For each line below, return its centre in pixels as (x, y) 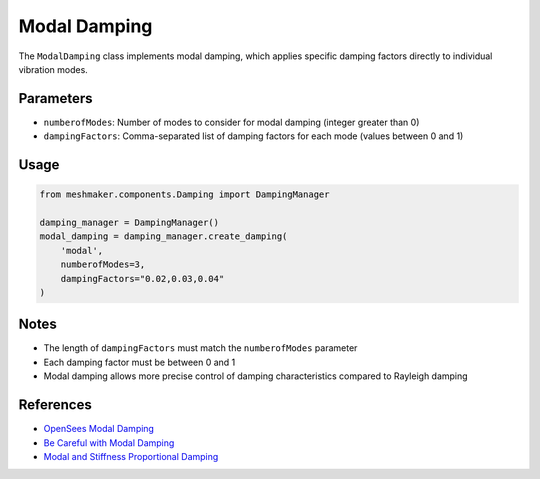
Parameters (55, 98)
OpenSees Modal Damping (99, 429)
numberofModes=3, (103, 264)
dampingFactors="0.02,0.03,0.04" (142, 278)
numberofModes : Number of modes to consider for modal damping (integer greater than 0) (231, 122)
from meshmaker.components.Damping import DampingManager (184, 194)
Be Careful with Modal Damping (109, 442)
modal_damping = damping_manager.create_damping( (163, 236)
